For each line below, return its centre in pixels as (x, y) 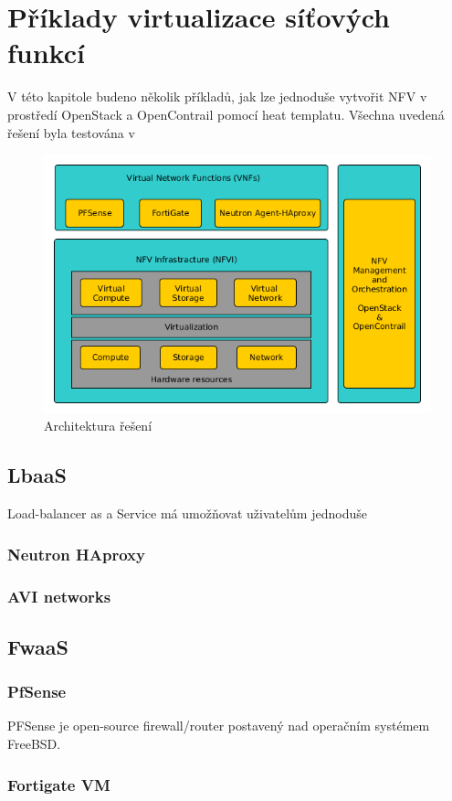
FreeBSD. (34, 744)
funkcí (46, 53)
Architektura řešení (98, 426)
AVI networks (59, 596)
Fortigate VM (59, 784)
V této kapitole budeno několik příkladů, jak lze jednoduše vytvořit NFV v (217, 96)
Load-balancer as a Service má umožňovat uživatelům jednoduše (187, 513)
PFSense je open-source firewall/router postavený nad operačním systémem (219, 726)
